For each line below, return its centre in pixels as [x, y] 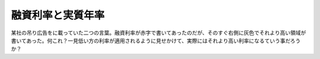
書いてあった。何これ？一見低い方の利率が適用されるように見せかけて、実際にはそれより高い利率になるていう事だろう [156, 40]
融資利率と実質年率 [58, 15]
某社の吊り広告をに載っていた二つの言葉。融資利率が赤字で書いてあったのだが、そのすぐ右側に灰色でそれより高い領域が [159, 33]
